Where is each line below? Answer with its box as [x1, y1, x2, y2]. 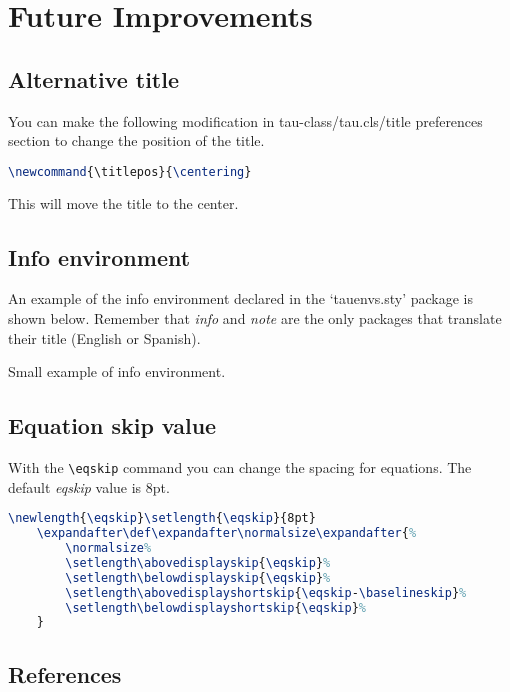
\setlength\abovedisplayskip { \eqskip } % [65, 555, 331, 570]
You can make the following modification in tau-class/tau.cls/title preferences [8, 110, 483, 131]
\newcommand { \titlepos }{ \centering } [8, 164, 252, 179]
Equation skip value [8, 410, 217, 441]
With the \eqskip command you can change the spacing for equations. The [8, 457, 472, 478]
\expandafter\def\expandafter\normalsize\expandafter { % [36, 526, 417, 541]
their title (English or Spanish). [8, 327, 201, 348]
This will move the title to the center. [8, 192, 239, 213]
